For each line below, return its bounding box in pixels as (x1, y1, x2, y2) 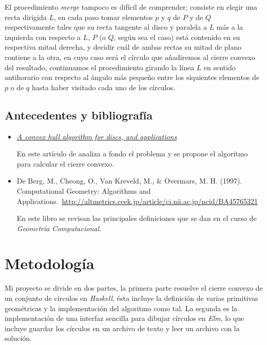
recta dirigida (5, 11, 47, 22)
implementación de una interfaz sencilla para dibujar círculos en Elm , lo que (5, 313, 244, 323)
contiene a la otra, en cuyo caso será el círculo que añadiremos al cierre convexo (5, 51, 256, 62)
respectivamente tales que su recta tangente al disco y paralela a (5, 22, 207, 32)
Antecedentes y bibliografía (5, 107, 152, 123)
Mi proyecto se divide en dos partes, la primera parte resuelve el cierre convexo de (5, 282, 263, 293)
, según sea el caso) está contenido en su (113, 31, 240, 42)
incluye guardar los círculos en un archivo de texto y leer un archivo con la (5, 322, 240, 333)
